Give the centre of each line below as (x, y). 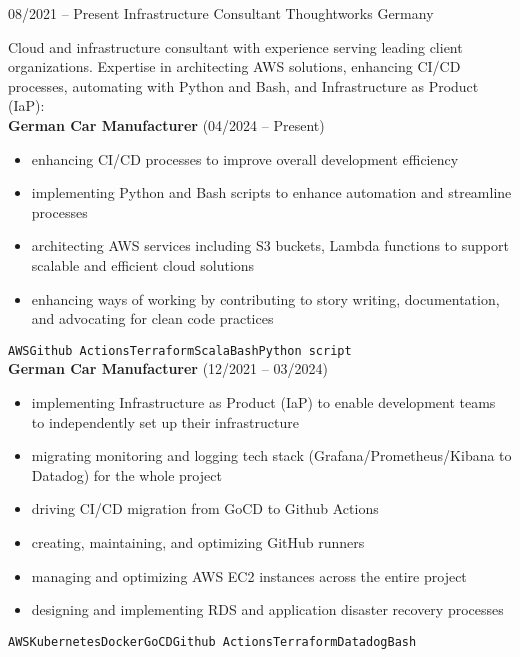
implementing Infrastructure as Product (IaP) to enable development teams (263, 401)
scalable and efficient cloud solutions (143, 264)
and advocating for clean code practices (152, 318)
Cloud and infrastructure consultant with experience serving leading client (235, 46)
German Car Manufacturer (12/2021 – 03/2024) (168, 368)
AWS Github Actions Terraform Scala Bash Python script (180, 350)
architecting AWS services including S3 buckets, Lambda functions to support (270, 245)
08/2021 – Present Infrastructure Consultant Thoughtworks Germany (221, 13)
